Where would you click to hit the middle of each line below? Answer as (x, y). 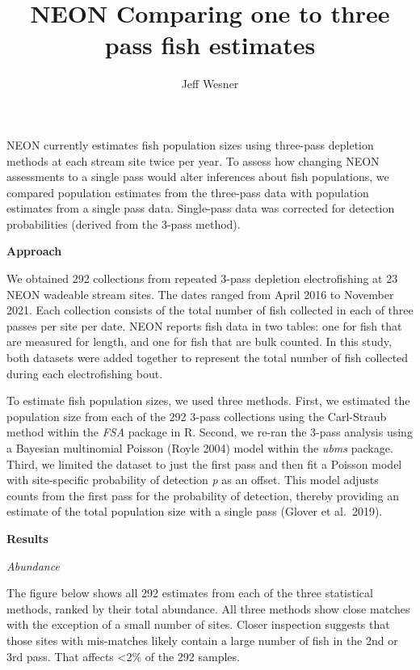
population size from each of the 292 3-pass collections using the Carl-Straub (197, 416)
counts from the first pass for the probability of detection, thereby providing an (203, 495)
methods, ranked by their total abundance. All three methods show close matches (208, 608)
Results (27, 538)
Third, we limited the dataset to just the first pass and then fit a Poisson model (204, 464)
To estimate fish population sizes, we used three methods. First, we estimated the (208, 400)
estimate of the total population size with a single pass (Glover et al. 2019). (195, 511)
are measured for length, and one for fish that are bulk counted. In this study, (199, 341)
